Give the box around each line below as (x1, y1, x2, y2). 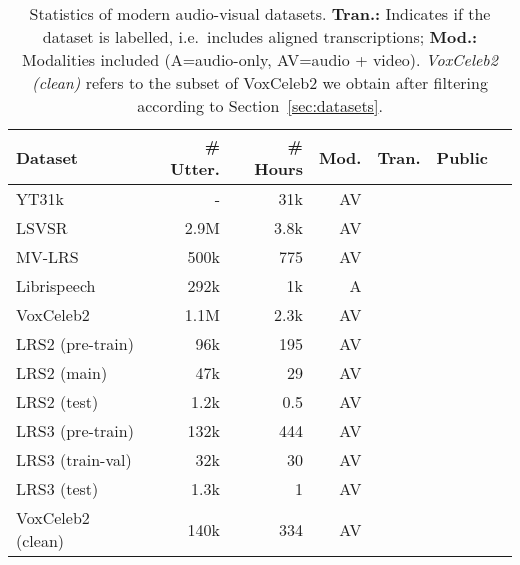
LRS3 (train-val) (16, 448, 132, 471)
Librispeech (16, 274, 96, 297)
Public (436, 145, 488, 169)
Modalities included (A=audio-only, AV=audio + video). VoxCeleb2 (22, 48, 498, 71)
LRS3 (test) (16, 477, 99, 500)
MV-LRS (16, 245, 79, 268)
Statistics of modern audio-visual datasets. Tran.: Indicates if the (29, 2, 491, 25)
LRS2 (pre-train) (16, 332, 134, 355)
